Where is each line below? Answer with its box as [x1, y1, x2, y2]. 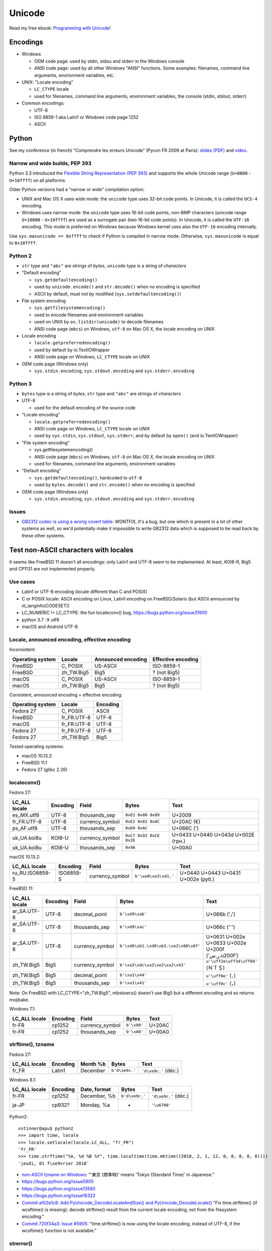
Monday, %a [80, 1101, 110, 1108]
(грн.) [172, 837, 186, 844]
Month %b [80, 1060, 106, 1067]
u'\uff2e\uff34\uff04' [206, 958, 258, 964]
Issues [9, 508, 26, 515]
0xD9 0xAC [125, 826, 148, 831]
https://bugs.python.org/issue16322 [21, 1192, 96, 1198]
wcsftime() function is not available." [21, 1227, 97, 1233]
